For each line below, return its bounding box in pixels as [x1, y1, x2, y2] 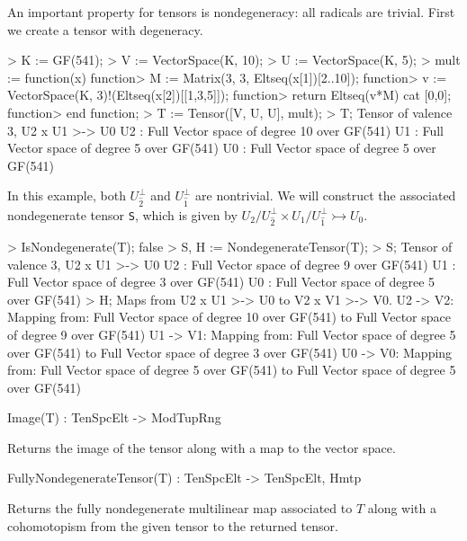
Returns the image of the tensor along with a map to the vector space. [7, 438, 396, 457]
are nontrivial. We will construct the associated [195, 186, 456, 205]
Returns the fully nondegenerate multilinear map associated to [7, 499, 353, 518]
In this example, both [7, 186, 126, 205]
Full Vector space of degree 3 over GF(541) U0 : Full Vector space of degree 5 [7, 272, 436, 291]
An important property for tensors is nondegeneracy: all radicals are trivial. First [7, 3, 455, 21]
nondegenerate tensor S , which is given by [7, 205, 238, 224]
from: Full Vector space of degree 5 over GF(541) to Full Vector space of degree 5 [7, 360, 456, 379]
